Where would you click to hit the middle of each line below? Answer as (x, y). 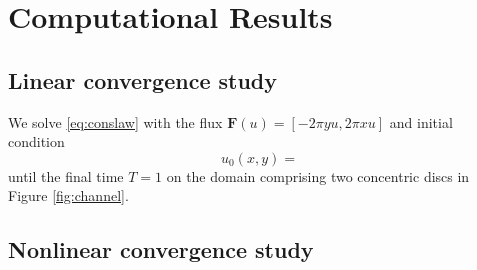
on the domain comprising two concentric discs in (318, 175)
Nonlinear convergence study (161, 249)
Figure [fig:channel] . (68, 195)
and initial (421, 121)
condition (36, 141)
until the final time (66, 175)
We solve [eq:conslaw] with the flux (115, 121)
